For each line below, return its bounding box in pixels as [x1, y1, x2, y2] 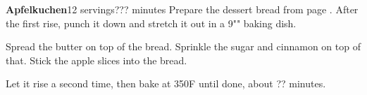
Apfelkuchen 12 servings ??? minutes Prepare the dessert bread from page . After [6, 2, 359, 16]
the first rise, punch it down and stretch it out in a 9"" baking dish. [6, 15, 297, 30]
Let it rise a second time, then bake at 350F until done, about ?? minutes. [6, 76, 326, 91]
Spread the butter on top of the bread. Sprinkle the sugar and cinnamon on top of [6, 39, 361, 54]
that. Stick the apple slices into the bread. [6, 52, 187, 67]
